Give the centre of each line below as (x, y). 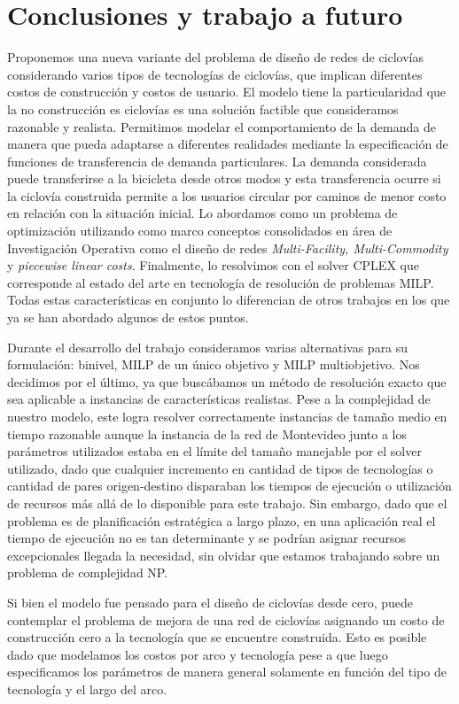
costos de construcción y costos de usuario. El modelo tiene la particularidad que (227, 92)
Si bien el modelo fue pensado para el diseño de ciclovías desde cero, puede (210, 602)
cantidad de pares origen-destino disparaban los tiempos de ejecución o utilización (229, 486)
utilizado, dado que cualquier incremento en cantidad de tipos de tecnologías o (220, 468)
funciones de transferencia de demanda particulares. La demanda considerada (217, 161)
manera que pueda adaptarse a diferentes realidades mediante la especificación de (228, 144)
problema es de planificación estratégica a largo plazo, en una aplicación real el (222, 520)
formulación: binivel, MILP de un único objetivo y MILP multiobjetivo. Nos (214, 364)
